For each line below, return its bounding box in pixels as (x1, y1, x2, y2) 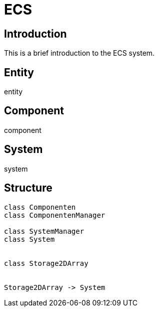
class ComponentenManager (4, 211, 105, 219)
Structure (4, 182, 52, 195)
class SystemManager (4, 227, 84, 235)
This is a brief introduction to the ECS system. (4, 49, 155, 58)
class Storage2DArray (4, 259, 88, 267)
